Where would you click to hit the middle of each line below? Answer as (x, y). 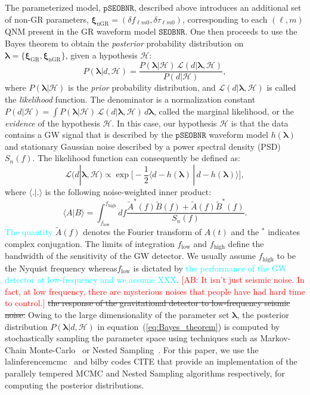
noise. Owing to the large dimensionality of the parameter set (117, 315)
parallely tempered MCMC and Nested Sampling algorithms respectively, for (145, 373)
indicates (284, 232)
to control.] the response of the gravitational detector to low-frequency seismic (148, 303)
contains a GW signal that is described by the (89, 135)
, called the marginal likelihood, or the (224, 111)
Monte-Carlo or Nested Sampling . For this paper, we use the (144, 349)
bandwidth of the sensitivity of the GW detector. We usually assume (130, 256)
